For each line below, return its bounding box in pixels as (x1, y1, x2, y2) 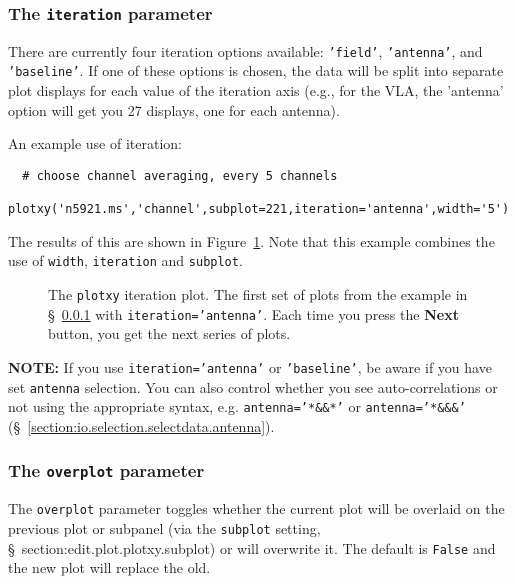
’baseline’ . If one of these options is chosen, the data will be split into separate (8, 60, 504, 81)
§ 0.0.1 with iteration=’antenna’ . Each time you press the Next (48, 303, 459, 324)
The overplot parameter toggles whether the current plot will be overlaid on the (8, 498, 505, 519)
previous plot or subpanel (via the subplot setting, (8, 518, 321, 538)
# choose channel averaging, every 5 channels (22, 168, 338, 183)
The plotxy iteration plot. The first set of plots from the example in (48, 284, 468, 305)
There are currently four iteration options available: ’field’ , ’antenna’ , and (8, 40, 483, 61)
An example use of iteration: (8, 133, 182, 154)
